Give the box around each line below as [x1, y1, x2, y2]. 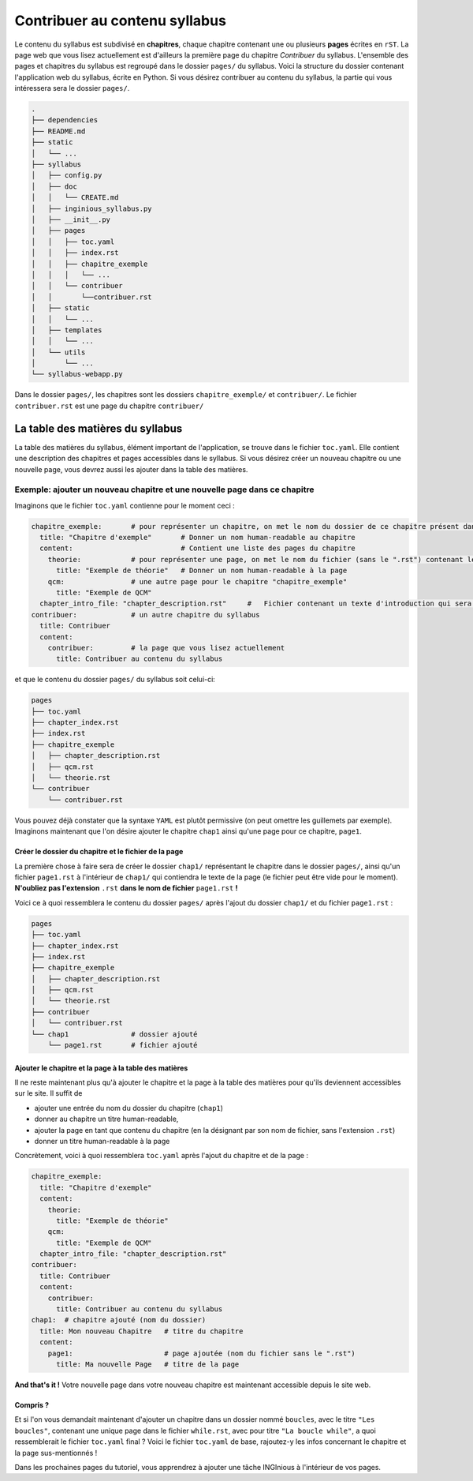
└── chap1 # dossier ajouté [31, 1029, 198, 1038]
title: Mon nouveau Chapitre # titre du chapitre [39, 1326, 244, 1336]
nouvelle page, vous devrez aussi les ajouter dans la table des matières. [14, 464, 248, 474]
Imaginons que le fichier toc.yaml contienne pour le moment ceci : [14, 501, 236, 510]
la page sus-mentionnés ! [14, 1448, 98, 1457]
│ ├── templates [31, 325, 102, 335]
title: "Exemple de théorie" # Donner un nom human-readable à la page [56, 566, 348, 576]
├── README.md [31, 126, 86, 136]
